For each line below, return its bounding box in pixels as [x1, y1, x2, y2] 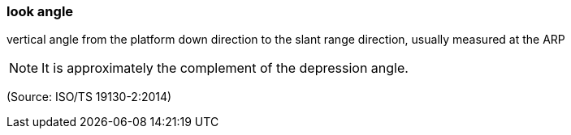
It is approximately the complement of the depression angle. [41, 60, 409, 77]
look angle [6, 3, 74, 19]
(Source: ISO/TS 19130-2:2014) [6, 90, 172, 104]
